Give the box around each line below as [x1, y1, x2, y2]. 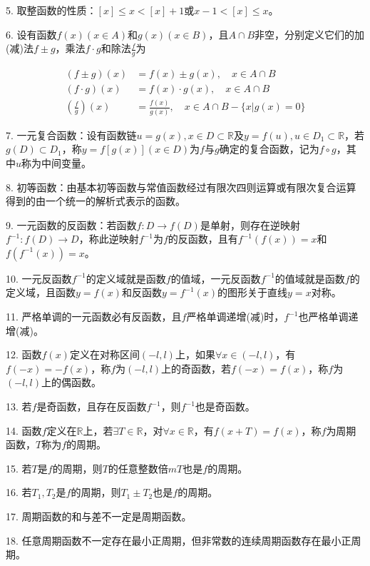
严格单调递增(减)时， [186, 309, 284, 324]
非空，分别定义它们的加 [255, 26, 365, 41]
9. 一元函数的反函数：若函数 [6, 217, 137, 232]
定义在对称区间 [69, 347, 140, 362]
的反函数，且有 [168, 231, 238, 246]
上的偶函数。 [41, 375, 101, 390]
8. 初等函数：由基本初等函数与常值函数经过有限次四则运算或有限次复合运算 [6, 179, 356, 194]
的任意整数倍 [108, 460, 168, 475]
